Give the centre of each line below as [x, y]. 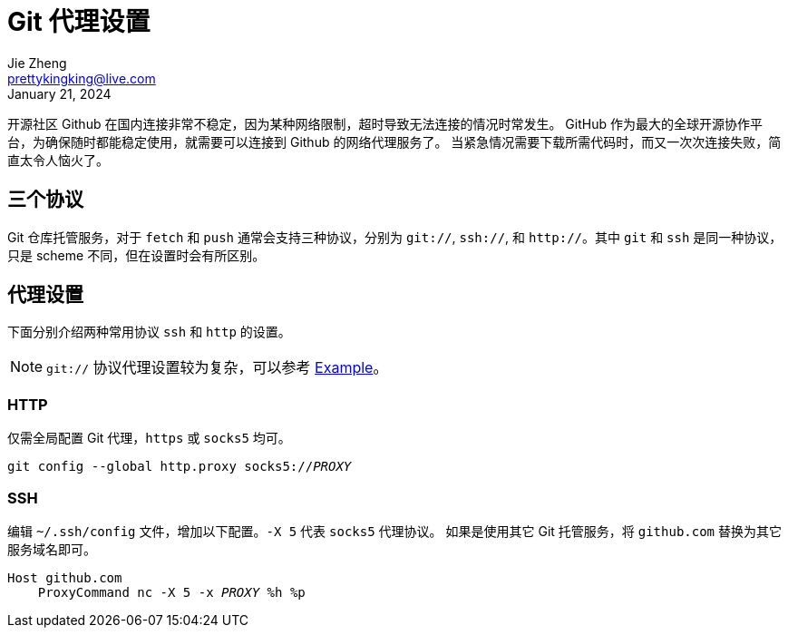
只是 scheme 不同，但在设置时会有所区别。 [136, 255]
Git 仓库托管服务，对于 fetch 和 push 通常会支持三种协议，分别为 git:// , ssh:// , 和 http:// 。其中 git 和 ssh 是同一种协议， [395, 237]
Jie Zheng [37, 63]
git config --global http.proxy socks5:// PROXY [180, 467]
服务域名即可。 [52, 549]
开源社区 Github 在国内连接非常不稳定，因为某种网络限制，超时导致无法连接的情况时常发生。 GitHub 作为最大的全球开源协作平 [385, 123]
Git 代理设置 [79, 22]
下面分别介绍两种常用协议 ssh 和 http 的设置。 [149, 332]
